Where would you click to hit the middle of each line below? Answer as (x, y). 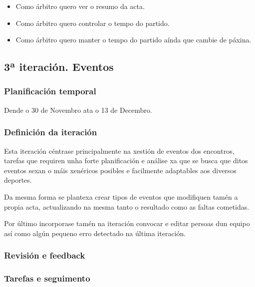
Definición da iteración (51, 132)
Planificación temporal (50, 91)
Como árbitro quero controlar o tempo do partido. (93, 23)
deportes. (18, 180)
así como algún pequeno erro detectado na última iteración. (95, 233)
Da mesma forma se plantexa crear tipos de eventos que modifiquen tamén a (121, 196)
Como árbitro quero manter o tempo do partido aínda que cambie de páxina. (133, 40)
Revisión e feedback (45, 255)
